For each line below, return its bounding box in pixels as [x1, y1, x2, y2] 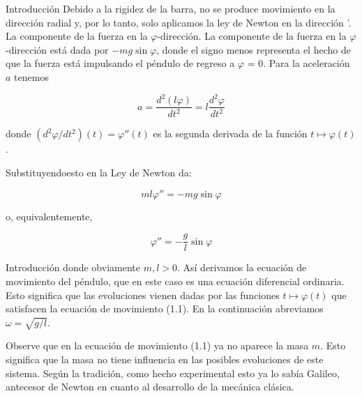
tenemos [14, 69, 49, 84]
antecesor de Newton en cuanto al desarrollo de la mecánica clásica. [6, 379, 294, 394]
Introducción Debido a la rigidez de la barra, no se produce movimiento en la [6, 1, 335, 15]
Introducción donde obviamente [6, 260, 140, 275]
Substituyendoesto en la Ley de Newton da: [6, 165, 192, 180]
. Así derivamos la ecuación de [177, 260, 307, 275]
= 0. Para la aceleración [247, 56, 350, 70]
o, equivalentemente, [6, 208, 93, 223]
